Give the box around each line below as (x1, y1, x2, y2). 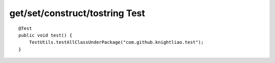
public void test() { (18, 32, 72, 38)
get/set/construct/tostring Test (9, 8, 145, 19)
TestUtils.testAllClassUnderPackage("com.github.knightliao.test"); (29, 39, 204, 45)
